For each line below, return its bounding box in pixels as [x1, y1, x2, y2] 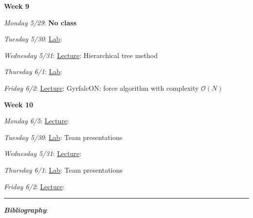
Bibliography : [4, 205, 48, 215]
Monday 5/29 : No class [4, 17, 77, 27]
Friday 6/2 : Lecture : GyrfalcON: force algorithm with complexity [4, 82, 199, 93]
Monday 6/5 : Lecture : [4, 116, 69, 126]
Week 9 [4, 1, 29, 11]
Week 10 [4, 99, 34, 109]
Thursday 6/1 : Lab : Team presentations [4, 164, 123, 175]
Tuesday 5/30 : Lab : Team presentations [4, 132, 123, 142]
